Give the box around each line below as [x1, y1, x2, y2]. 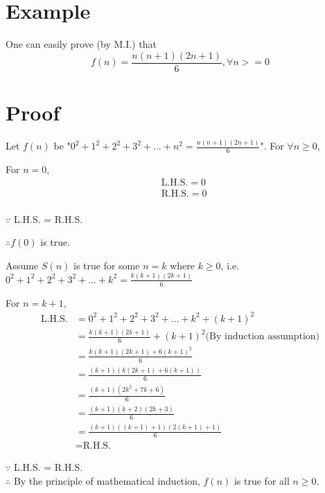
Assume [6, 258, 39, 272]
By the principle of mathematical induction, [13, 474, 200, 487]
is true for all [234, 474, 290, 487]
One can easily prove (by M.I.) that [6, 37, 157, 51]
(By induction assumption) [205, 332, 320, 342]
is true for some [73, 258, 140, 272]
